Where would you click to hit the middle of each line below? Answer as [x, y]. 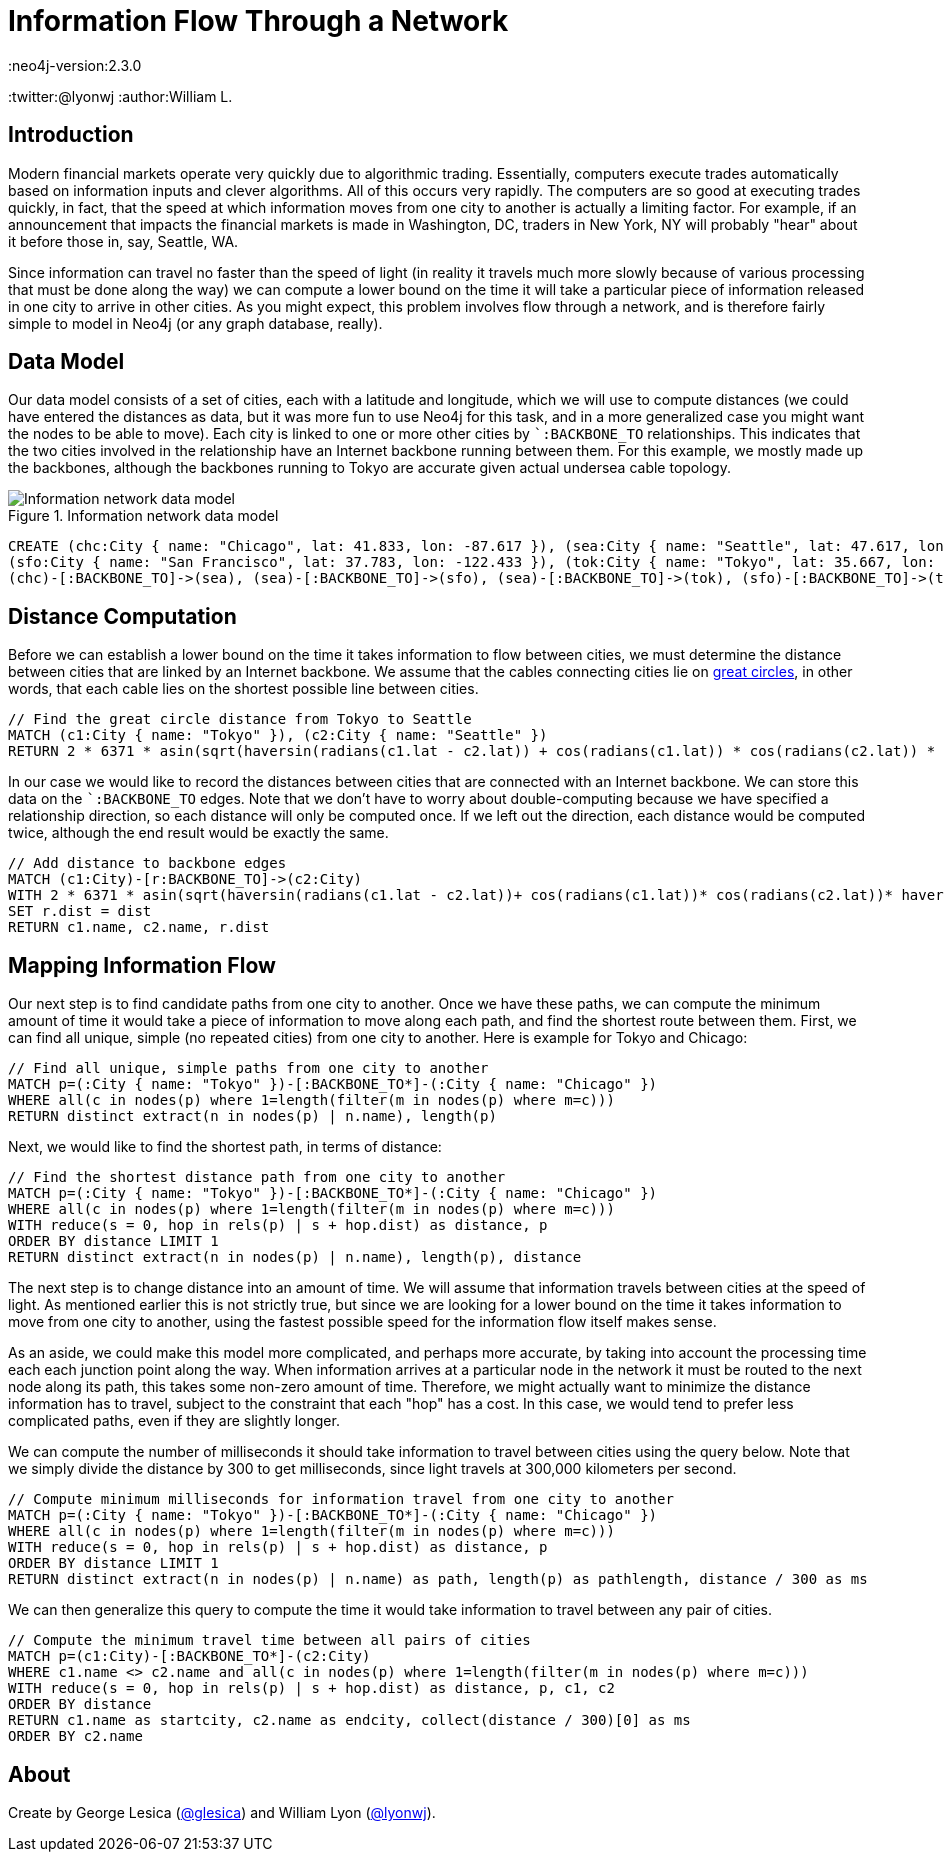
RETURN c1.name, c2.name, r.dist [139, 927]
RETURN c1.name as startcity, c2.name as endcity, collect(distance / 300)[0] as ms [349, 1720]
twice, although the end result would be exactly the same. [198, 833]
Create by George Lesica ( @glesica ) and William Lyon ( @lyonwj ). [222, 1812]
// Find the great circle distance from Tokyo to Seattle [240, 719]
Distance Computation [122, 616]
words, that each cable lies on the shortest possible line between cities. [243, 689]
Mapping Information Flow [142, 965]
